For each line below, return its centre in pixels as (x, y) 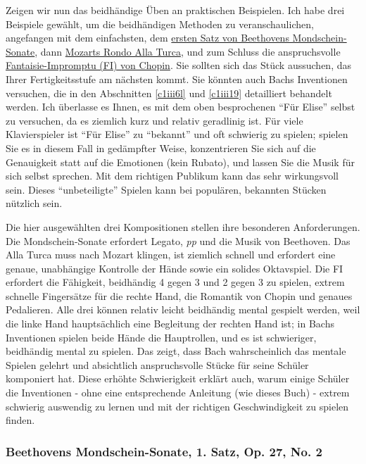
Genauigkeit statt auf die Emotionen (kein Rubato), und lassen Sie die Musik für (180, 162)
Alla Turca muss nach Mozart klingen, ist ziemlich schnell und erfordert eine (171, 255)
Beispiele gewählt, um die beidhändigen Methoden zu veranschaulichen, (160, 24)
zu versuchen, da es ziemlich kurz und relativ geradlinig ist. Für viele (154, 120)
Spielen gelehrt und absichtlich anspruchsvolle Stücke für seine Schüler (157, 364)
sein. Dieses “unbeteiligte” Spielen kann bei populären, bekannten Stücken (166, 189)
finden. (20, 420)
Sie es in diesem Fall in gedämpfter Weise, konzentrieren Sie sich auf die (161, 148)
